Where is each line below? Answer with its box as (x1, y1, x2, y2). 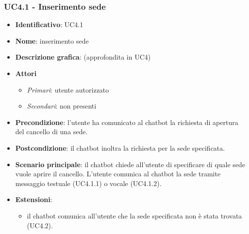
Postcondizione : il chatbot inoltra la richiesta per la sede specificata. (15, 142, 225, 153)
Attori (15, 68, 37, 78)
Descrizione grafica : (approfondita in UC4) (15, 52, 151, 62)
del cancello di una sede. (15, 126, 88, 137)
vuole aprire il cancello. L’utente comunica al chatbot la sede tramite (15, 169, 221, 179)
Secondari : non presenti (27, 101, 97, 111)
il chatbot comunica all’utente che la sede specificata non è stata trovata (27, 210, 242, 220)
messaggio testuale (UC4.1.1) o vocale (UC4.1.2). (15, 178, 162, 188)
